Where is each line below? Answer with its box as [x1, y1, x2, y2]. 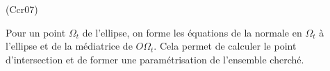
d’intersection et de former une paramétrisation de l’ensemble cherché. [6, 52, 304, 66]
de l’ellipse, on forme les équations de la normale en [82, 25, 302, 39]
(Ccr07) [6, 2, 38, 16]
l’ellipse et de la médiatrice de [6, 39, 133, 53]
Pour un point [6, 25, 66, 39]
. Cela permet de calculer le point [154, 39, 297, 53]
